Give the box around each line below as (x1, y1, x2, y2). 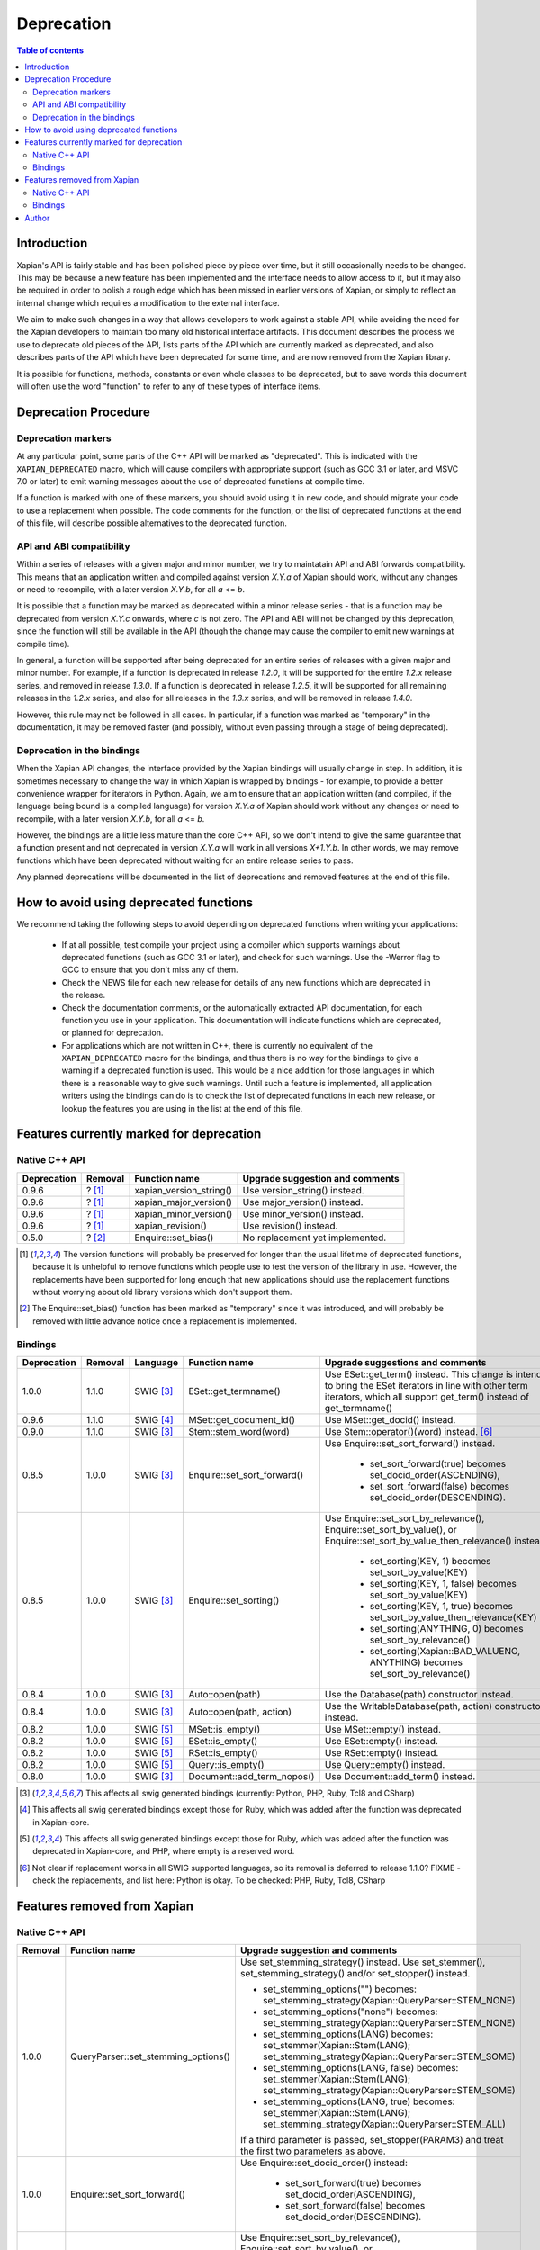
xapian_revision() (134, 1219, 207, 1232)
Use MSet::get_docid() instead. (324, 1413, 456, 1426)
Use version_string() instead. (242, 1183, 364, 1196)
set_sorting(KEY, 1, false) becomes (369, 1577, 517, 1589)
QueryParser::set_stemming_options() (70, 2050, 231, 2063)
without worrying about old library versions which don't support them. (32, 1286, 292, 1297)
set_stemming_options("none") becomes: (262, 2005, 438, 2018)
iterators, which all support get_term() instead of (324, 1390, 530, 1403)
